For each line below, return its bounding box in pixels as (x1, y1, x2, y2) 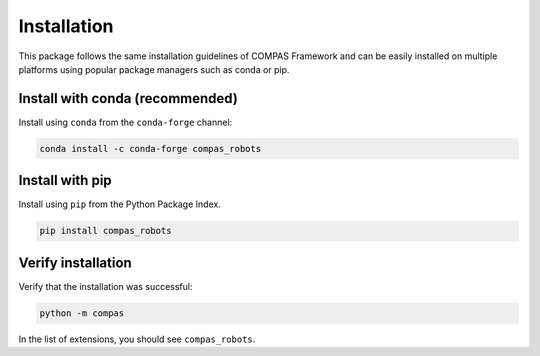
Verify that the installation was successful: (18, 280, 194, 292)
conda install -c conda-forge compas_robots (39, 143, 262, 154)
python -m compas (39, 307, 125, 319)
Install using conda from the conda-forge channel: (18, 116, 233, 128)
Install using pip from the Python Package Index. (18, 198, 222, 210)
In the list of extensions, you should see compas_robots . (18, 333, 256, 345)
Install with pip (18, 172, 112, 189)
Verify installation (18, 254, 132, 271)
